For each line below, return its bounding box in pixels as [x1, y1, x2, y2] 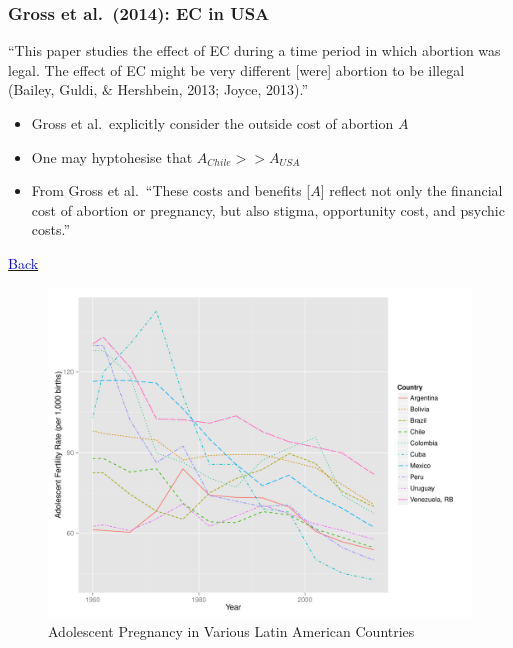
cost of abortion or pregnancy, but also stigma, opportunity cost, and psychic [31, 199, 505, 220]
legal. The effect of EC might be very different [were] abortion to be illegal [8, 59, 465, 80]
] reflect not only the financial [320, 180, 503, 201]
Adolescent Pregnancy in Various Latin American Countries [48, 620, 415, 641]
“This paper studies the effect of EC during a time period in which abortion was [8, 40, 501, 61]
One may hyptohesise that [31, 146, 193, 167]
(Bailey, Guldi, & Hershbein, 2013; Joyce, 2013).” [8, 79, 309, 100]
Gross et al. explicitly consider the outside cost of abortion [31, 113, 394, 133]
